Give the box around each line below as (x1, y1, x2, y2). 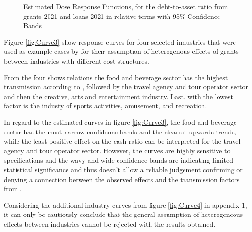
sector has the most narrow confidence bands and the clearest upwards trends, (4, 126, 236, 136)
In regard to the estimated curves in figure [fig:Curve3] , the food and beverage (4, 116, 237, 127)
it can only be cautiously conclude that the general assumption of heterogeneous (4, 209, 243, 219)
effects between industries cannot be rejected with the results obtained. (4, 218, 216, 229)
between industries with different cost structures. (4, 55, 149, 66)
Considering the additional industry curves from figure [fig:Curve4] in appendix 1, (4, 199, 247, 210)
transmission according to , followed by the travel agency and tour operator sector (4, 82, 249, 92)
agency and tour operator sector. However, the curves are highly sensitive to (4, 145, 231, 155)
